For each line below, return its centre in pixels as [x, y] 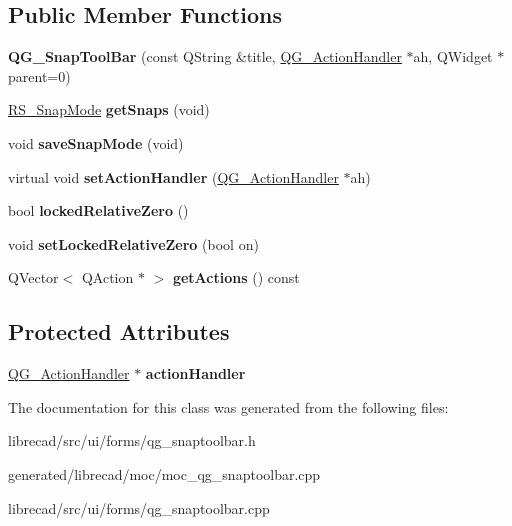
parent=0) [39, 75]
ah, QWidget [453, 56]
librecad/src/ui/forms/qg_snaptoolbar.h [132, 440]
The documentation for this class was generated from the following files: [228, 406]
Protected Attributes [119, 331]
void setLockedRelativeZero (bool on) [133, 243]
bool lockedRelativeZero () [98, 210]
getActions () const [236, 277]
